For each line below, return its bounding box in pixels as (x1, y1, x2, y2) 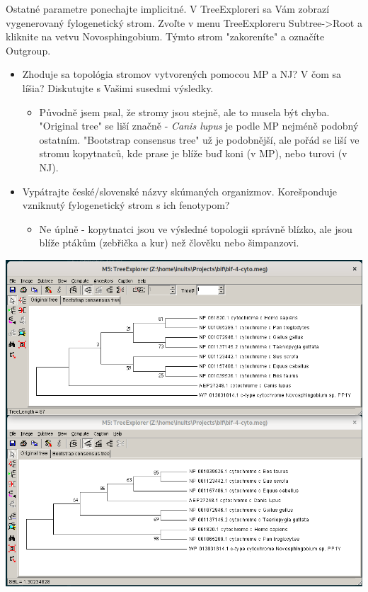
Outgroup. (6, 42, 51, 57)
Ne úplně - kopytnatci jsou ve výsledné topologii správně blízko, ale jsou (39, 221, 352, 236)
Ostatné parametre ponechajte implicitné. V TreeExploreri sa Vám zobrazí (6, 1, 330, 16)
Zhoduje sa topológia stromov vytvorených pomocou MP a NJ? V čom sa (22, 67, 342, 81)
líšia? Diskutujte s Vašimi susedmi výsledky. (22, 80, 214, 95)
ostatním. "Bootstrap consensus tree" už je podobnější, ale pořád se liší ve (39, 132, 360, 147)
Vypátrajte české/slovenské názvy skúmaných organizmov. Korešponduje (22, 183, 338, 198)
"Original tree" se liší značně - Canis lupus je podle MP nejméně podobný (39, 118, 359, 133)
